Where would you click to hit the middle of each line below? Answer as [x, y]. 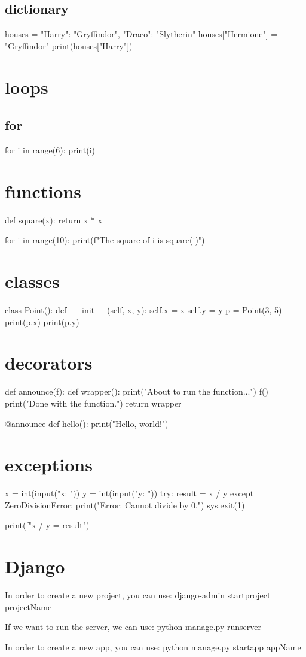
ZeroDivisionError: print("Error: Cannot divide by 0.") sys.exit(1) [125, 505]
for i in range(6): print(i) [50, 149]
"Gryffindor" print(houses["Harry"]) [69, 45]
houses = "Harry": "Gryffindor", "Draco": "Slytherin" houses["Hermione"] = [141, 34]
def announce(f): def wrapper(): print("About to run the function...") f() [137, 391]
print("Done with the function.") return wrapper [93, 403]
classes [32, 281]
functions [43, 191]
